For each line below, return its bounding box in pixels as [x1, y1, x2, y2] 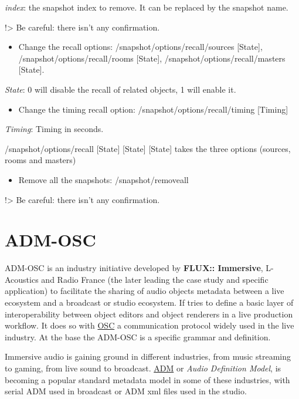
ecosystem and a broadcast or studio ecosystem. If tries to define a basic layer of [5, 296, 294, 309]
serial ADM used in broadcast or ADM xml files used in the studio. [5, 385, 247, 397]
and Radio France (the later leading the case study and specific [41, 273, 269, 285]
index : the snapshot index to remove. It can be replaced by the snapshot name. [5, 1, 288, 13]
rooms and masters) [5, 154, 76, 166]
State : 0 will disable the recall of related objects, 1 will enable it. [5, 83, 236, 95]
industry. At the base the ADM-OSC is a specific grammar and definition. [5, 330, 271, 343]
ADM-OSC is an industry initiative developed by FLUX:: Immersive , [5, 262, 263, 274]
